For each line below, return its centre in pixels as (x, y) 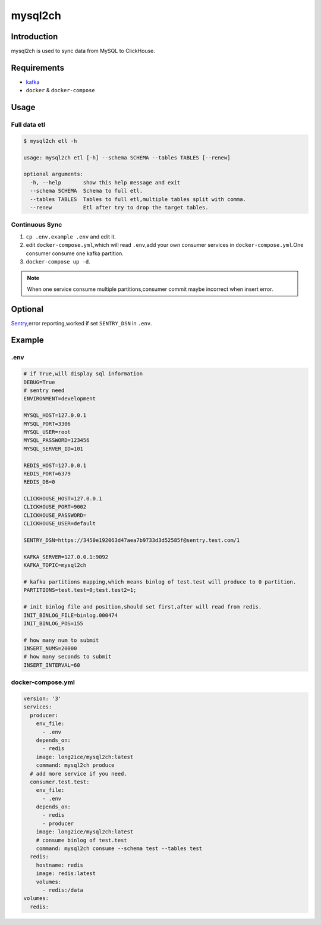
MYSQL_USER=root (47, 432)
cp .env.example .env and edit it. (71, 236)
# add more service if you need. (78, 774)
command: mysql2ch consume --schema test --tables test (119, 849)
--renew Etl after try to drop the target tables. (119, 208)
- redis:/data (63, 890)
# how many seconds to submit (67, 657)
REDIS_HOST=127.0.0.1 (55, 465)
